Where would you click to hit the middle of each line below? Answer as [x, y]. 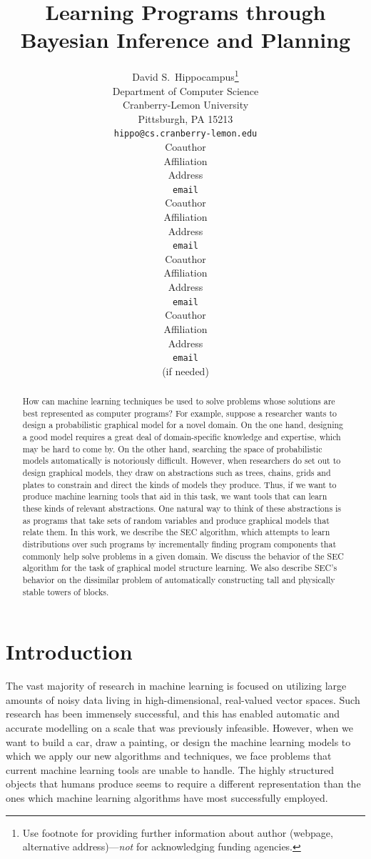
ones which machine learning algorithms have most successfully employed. [167, 797]
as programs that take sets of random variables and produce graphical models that [176, 520]
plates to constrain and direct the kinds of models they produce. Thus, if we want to [179, 484]
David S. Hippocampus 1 [185, 75]
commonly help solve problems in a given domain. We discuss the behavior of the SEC [183, 556]
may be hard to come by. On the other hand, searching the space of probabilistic [172, 448]
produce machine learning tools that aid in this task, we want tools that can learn [175, 496]
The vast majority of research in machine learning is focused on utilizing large [176, 686]
